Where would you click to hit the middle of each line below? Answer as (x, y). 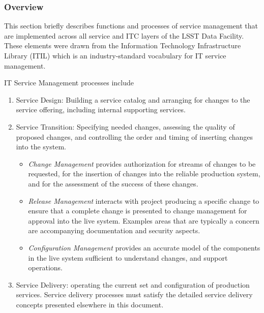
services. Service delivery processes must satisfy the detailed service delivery (134, 294)
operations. (46, 268)
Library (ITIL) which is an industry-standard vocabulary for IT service (115, 55)
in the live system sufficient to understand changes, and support (128, 257)
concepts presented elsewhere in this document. (90, 304)
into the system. (41, 147)
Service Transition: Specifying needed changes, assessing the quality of (125, 126)
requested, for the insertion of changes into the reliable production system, (144, 174)
